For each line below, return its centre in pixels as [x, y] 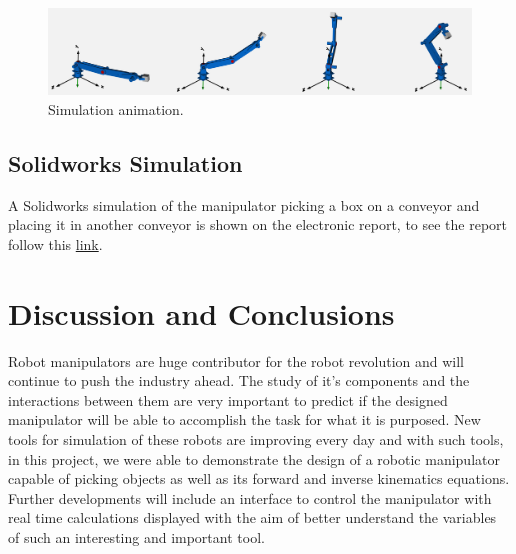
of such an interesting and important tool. [136, 537]
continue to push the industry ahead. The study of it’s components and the [239, 380]
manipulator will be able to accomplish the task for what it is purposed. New [244, 419]
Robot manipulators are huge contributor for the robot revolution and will [236, 360]
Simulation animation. [116, 108]
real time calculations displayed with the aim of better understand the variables [252, 517]
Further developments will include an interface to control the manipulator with [250, 497]
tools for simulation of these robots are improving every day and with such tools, [256, 439]
